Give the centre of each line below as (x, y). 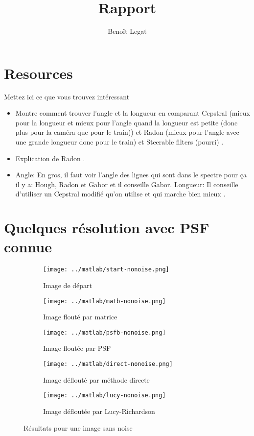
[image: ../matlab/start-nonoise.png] (106, 270)
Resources (38, 73)
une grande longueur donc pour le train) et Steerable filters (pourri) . (119, 142)
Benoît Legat (127, 31)
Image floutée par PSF (77, 348)
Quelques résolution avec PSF (107, 228)
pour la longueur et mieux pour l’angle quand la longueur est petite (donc (127, 122)
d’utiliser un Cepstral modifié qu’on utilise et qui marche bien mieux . (120, 194)
